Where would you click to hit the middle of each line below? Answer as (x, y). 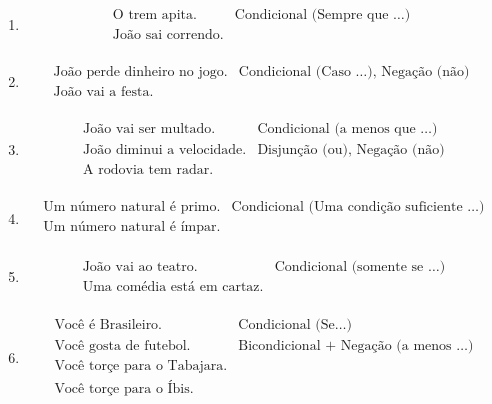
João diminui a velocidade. (165, 150)
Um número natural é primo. (132, 207)
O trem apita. (154, 15)
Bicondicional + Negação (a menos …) (356, 345)
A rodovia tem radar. (148, 170)
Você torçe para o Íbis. (124, 388)
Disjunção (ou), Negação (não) (351, 150)
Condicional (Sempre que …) (322, 15)
